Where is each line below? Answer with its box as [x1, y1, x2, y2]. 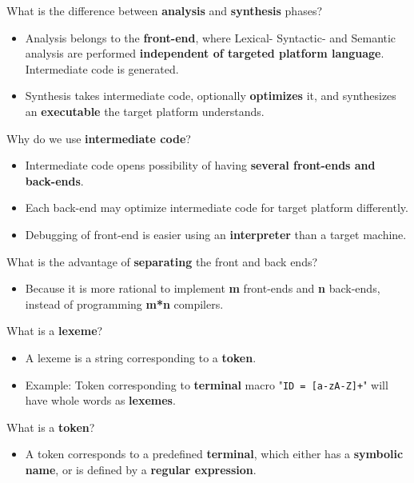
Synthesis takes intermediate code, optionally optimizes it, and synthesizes [25, 87, 396, 104]
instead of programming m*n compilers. [25, 295, 224, 312]
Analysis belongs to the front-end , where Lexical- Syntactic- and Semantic [25, 29, 396, 46]
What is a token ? [6, 418, 95, 435]
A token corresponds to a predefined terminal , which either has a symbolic [25, 445, 404, 462]
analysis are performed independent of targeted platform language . [25, 45, 384, 62]
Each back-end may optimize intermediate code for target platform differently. [25, 199, 408, 216]
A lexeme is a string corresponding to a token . [25, 349, 257, 365]
